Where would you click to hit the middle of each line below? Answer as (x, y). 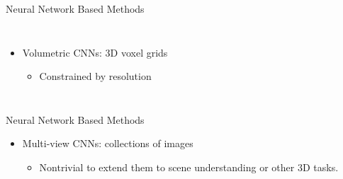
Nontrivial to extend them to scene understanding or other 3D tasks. (189, 167)
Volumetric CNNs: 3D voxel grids (95, 52)
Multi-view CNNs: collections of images (108, 143)
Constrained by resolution (95, 76)
